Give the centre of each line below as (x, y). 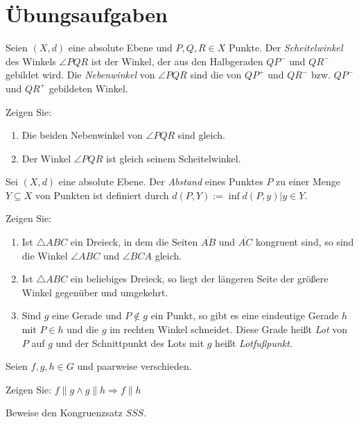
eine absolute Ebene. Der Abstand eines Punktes (161, 181)
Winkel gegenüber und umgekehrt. (95, 292)
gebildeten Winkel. (88, 88)
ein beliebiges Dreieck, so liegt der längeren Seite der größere (199, 279)
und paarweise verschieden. (134, 366)
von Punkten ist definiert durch (102, 195)
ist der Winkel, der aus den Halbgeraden (177, 61)
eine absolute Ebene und (120, 48)
